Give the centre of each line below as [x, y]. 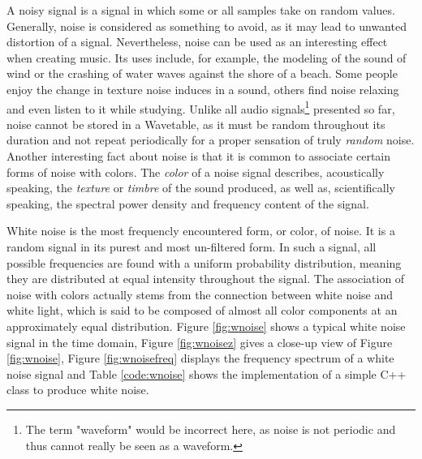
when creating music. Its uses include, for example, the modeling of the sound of [207, 57]
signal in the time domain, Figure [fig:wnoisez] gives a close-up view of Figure [200, 342]
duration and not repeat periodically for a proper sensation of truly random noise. [211, 140]
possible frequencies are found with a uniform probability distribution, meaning [204, 262]
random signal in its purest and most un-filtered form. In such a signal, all [192, 246]
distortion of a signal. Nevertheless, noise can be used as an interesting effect [197, 42]
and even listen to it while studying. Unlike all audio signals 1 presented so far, [201, 107]
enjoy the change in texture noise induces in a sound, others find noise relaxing [203, 89]
